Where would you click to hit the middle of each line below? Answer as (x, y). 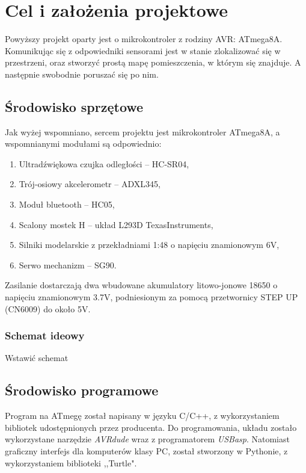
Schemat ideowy (45, 335)
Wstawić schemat (37, 358)
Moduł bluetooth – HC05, (67, 204)
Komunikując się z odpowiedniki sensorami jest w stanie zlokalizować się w (143, 50)
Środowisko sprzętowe (74, 106)
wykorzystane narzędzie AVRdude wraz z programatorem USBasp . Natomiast (147, 439)
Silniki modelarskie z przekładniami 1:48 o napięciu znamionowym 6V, (149, 245)
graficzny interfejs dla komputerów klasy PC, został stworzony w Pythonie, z (146, 451)
